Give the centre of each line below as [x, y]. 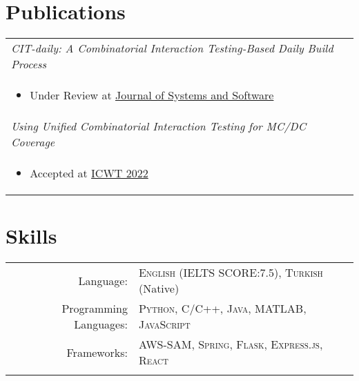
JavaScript [164, 324]
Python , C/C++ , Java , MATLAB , [222, 309]
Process [29, 64]
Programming [95, 309]
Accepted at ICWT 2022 [89, 173]
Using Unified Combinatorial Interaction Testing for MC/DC [159, 126]
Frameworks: [97, 352]
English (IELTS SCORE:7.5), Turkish [231, 273]
